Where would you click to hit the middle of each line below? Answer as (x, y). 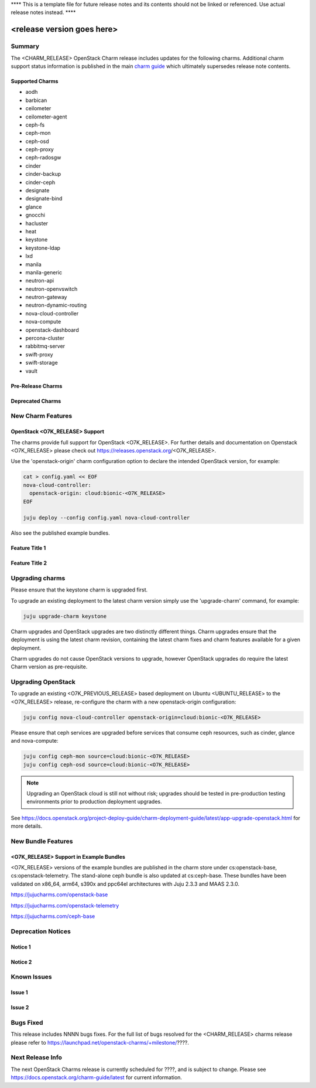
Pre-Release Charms (37, 386)
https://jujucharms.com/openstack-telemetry (65, 905)
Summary (25, 46)
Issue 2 (20, 1008)
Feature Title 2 (29, 563)
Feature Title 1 (28, 548)
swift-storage (42, 363)
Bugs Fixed (27, 1022)
